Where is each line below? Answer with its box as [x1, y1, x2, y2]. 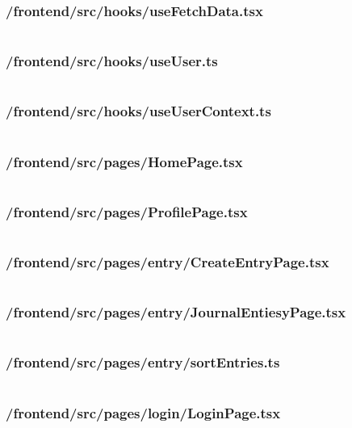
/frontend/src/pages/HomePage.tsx [6, 151, 243, 171]
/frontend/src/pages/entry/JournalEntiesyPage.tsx [6, 302, 346, 322]
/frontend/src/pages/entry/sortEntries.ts [6, 352, 280, 372]
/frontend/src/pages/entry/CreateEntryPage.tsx [6, 252, 329, 272]
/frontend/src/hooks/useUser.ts [6, 51, 218, 71]
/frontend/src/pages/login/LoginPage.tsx [6, 402, 281, 422]
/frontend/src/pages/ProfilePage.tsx [6, 201, 248, 221]
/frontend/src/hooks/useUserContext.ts [6, 101, 271, 121]
